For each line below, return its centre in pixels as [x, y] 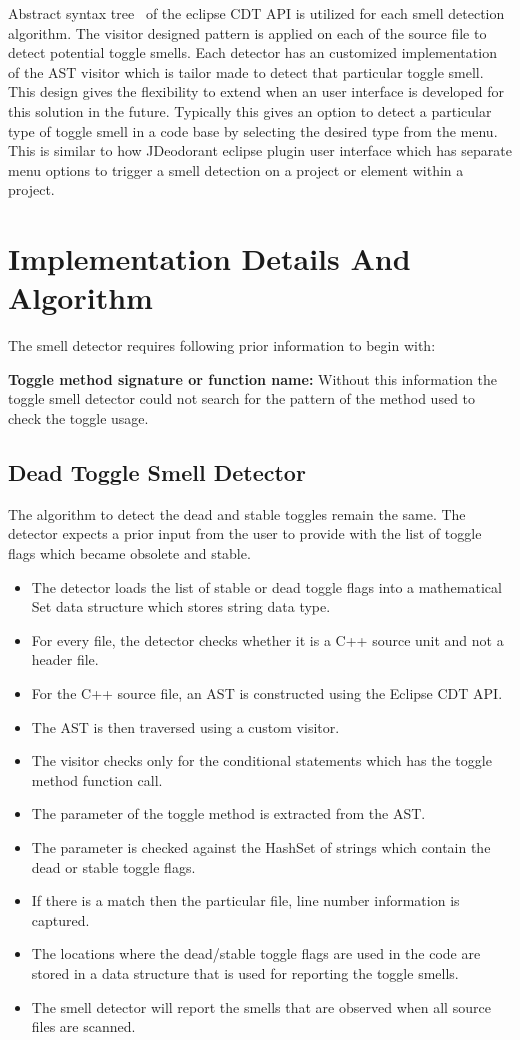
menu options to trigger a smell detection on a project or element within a [236, 169]
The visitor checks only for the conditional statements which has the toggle [261, 760]
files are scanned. [83, 1026]
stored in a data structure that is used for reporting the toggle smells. [245, 972]
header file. [65, 659]
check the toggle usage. [78, 418]
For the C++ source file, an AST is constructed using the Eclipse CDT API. [267, 692]
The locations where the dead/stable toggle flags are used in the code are [256, 953]
